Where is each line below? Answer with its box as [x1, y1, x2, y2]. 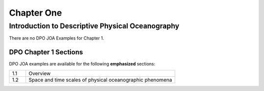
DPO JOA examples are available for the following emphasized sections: [9, 61, 155, 67]
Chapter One [9, 7, 62, 18]
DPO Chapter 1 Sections [9, 48, 83, 56]
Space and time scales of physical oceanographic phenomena [28, 76, 172, 83]
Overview [28, 70, 51, 77]
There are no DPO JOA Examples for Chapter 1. [9, 35, 105, 41]
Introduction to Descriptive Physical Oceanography [9, 22, 179, 30]
